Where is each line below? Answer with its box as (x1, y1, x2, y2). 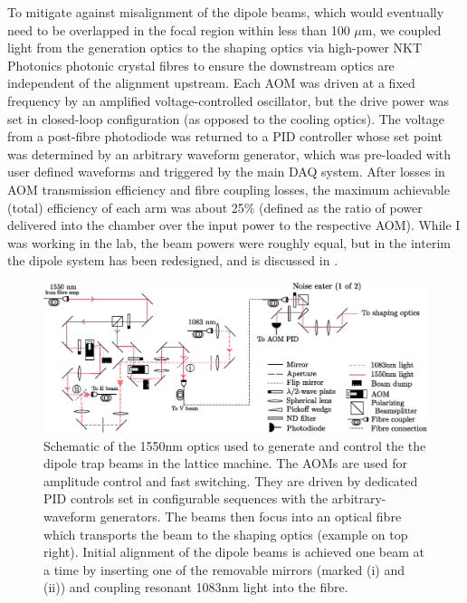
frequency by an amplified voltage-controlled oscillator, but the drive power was (7, 91, 450, 110)
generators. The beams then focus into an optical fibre (100, 506, 402, 525)
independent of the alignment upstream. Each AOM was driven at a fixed (7, 73, 415, 92)
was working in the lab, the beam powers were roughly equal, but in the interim (7, 233, 451, 252)
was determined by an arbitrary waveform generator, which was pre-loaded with (7, 144, 452, 163)
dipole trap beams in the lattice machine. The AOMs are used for (43, 454, 408, 473)
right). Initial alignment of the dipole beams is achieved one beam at (43, 542, 424, 561)
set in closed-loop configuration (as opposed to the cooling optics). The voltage (7, 109, 445, 128)
